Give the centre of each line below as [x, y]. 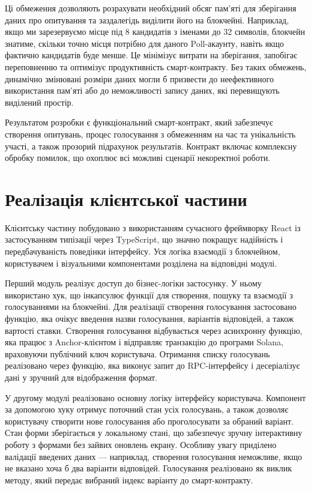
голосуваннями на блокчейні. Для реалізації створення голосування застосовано [151, 307]
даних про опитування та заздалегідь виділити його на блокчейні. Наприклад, [147, 20]
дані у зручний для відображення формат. [81, 377]
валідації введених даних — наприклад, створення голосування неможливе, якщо [154, 456]
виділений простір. [39, 102]
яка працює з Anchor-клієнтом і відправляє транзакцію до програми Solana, [144, 342]
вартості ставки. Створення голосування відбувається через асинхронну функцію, [154, 330]
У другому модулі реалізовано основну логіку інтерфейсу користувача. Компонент [155, 397]
